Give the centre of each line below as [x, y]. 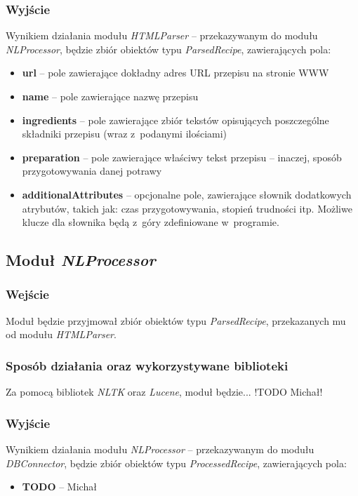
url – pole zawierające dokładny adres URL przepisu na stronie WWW [175, 73]
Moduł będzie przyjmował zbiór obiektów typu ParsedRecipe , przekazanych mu [176, 320]
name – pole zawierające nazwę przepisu [110, 96]
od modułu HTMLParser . [61, 334]
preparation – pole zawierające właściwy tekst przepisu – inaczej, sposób [182, 157]
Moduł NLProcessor [81, 260]
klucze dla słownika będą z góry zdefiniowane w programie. [151, 222]
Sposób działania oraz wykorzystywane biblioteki [147, 365]
